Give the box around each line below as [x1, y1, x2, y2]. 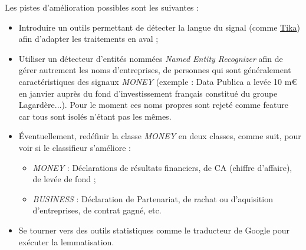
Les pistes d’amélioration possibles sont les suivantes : [5, 1, 199, 13]
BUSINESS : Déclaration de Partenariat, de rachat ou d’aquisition [32, 192, 273, 205]
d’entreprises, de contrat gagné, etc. [32, 204, 162, 216]
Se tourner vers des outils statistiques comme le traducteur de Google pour [18, 223, 290, 236]
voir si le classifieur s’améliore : [18, 141, 131, 153]
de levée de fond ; [32, 173, 96, 185]
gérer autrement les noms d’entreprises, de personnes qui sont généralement [18, 64, 291, 76]
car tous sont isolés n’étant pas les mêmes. [18, 110, 172, 122]
